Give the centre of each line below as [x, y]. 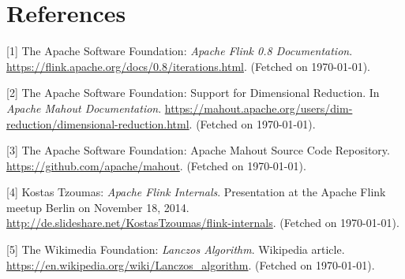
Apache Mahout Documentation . [84, 108]
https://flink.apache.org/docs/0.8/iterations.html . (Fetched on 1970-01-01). [189, 66]
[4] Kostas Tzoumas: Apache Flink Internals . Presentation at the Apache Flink [196, 192]
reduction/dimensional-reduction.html [98, 123]
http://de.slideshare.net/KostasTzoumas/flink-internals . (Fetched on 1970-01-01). [203, 223]
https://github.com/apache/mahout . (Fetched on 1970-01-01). [156, 165]
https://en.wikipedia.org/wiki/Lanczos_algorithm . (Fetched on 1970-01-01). [191, 264]
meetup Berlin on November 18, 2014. [98, 207]
